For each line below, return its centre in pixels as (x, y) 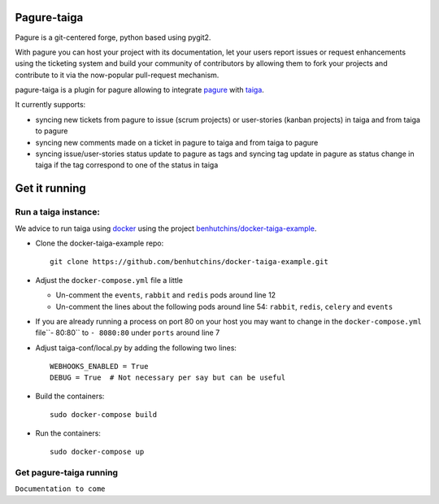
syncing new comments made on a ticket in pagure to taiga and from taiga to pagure (177, 142)
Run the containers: (68, 433)
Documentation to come (60, 489)
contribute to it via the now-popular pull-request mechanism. (117, 75)
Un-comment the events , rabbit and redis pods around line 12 (166, 295)
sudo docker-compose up (97, 452)
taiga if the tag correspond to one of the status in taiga (127, 165)
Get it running (51, 188)
